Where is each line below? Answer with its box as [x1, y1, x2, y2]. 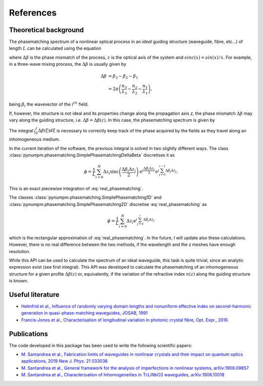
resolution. [9, 248, 31, 254]
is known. [9, 278, 29, 284]
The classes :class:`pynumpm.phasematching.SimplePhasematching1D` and [9, 195, 162, 201]
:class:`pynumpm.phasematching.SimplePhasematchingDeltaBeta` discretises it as [9, 152, 175, 158]
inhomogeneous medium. [9, 136, 60, 142]
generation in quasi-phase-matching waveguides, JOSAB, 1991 [21, 310, 148, 316]
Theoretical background [9, 26, 84, 34]
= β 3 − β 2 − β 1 [108, 74, 138, 80]
